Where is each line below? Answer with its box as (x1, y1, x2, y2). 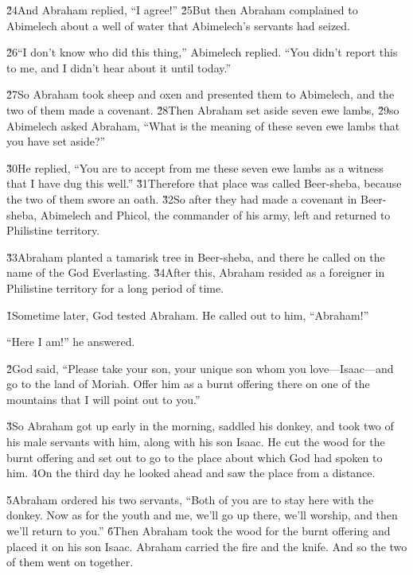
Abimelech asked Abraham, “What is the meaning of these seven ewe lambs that (6, 117, 400, 134)
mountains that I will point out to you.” (6, 390, 201, 407)
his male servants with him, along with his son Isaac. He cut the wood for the (6, 433, 385, 450)
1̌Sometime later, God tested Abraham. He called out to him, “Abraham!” (6, 306, 369, 323)
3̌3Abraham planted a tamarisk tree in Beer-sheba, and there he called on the (6, 248, 385, 265)
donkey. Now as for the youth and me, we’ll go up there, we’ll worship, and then (6, 507, 398, 523)
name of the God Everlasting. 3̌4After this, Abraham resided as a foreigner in (6, 264, 385, 281)
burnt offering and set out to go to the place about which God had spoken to (6, 449, 383, 465)
